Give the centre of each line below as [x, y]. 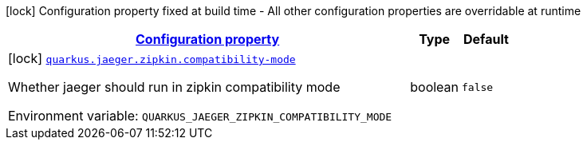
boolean [435, 87]
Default [486, 39]
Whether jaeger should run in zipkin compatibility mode [174, 87]
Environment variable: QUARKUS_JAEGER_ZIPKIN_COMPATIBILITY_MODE [200, 116]
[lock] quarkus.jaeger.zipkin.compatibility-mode [152, 58]
